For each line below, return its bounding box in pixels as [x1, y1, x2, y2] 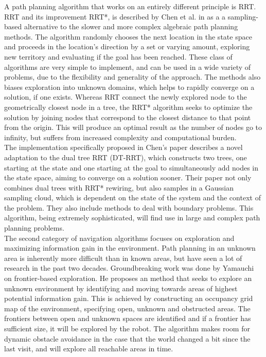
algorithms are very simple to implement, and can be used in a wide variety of [4, 61, 251, 72]
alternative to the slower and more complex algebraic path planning [24, 21, 238, 32]
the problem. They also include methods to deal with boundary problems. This [4, 202, 254, 213]
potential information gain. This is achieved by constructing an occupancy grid [4, 293, 253, 304]
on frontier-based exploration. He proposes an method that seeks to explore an [4, 273, 252, 284]
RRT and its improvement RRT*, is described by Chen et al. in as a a [4, 11, 226, 22]
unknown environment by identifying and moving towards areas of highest [4, 283, 238, 293]
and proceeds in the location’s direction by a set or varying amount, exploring [4, 41, 250, 52]
